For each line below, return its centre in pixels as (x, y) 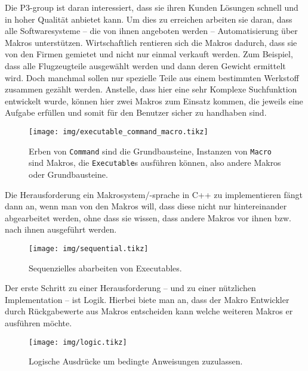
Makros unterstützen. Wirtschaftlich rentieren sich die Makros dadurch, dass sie (151, 42)
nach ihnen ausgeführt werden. (61, 229)
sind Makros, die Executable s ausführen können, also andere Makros (155, 163)
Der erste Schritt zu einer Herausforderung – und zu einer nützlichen (130, 288)
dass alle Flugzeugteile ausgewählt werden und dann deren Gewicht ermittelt (145, 65)
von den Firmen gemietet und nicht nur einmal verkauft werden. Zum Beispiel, (149, 54)
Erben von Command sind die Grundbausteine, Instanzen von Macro (150, 151)
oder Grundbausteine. (68, 174)
